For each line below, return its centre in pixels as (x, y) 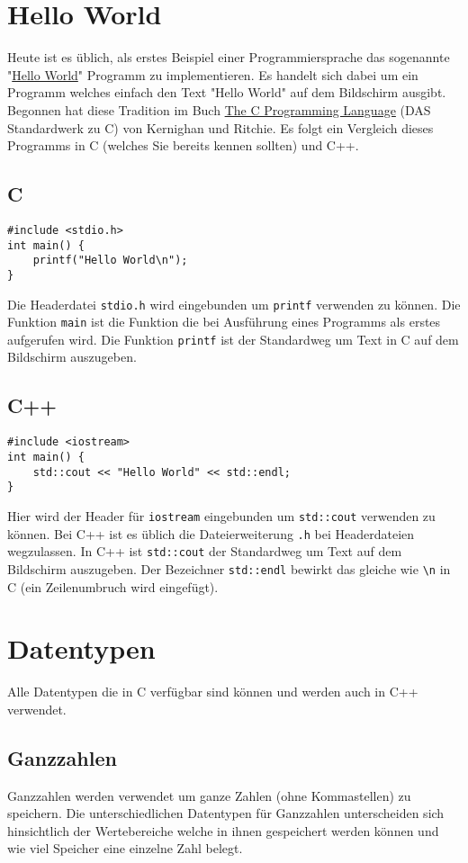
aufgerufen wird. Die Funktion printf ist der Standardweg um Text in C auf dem (233, 339)
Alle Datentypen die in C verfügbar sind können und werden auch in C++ (213, 692)
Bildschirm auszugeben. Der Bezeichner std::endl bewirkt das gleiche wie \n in (229, 568)
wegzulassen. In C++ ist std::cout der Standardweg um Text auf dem (205, 551)
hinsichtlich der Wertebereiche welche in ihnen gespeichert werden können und (223, 830)
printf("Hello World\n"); (110, 261)
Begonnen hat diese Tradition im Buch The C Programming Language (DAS (219, 109)
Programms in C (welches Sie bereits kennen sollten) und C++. (183, 145)
